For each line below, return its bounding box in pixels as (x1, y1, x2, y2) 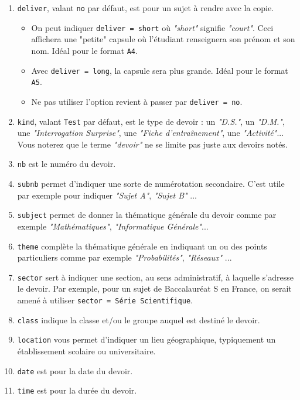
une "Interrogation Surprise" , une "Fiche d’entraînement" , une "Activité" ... (17, 127, 284, 139)
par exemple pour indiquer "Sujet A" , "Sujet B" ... (17, 189, 197, 201)
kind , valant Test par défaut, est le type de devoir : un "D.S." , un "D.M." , (17, 115, 285, 127)
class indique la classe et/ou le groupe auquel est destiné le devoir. (17, 313, 260, 326)
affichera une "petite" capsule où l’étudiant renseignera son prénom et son (31, 33, 295, 45)
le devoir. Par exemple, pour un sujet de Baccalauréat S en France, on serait (17, 282, 292, 295)
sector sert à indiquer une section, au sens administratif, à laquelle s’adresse (17, 271, 294, 283)
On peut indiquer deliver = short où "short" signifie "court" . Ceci (31, 21, 274, 33)
